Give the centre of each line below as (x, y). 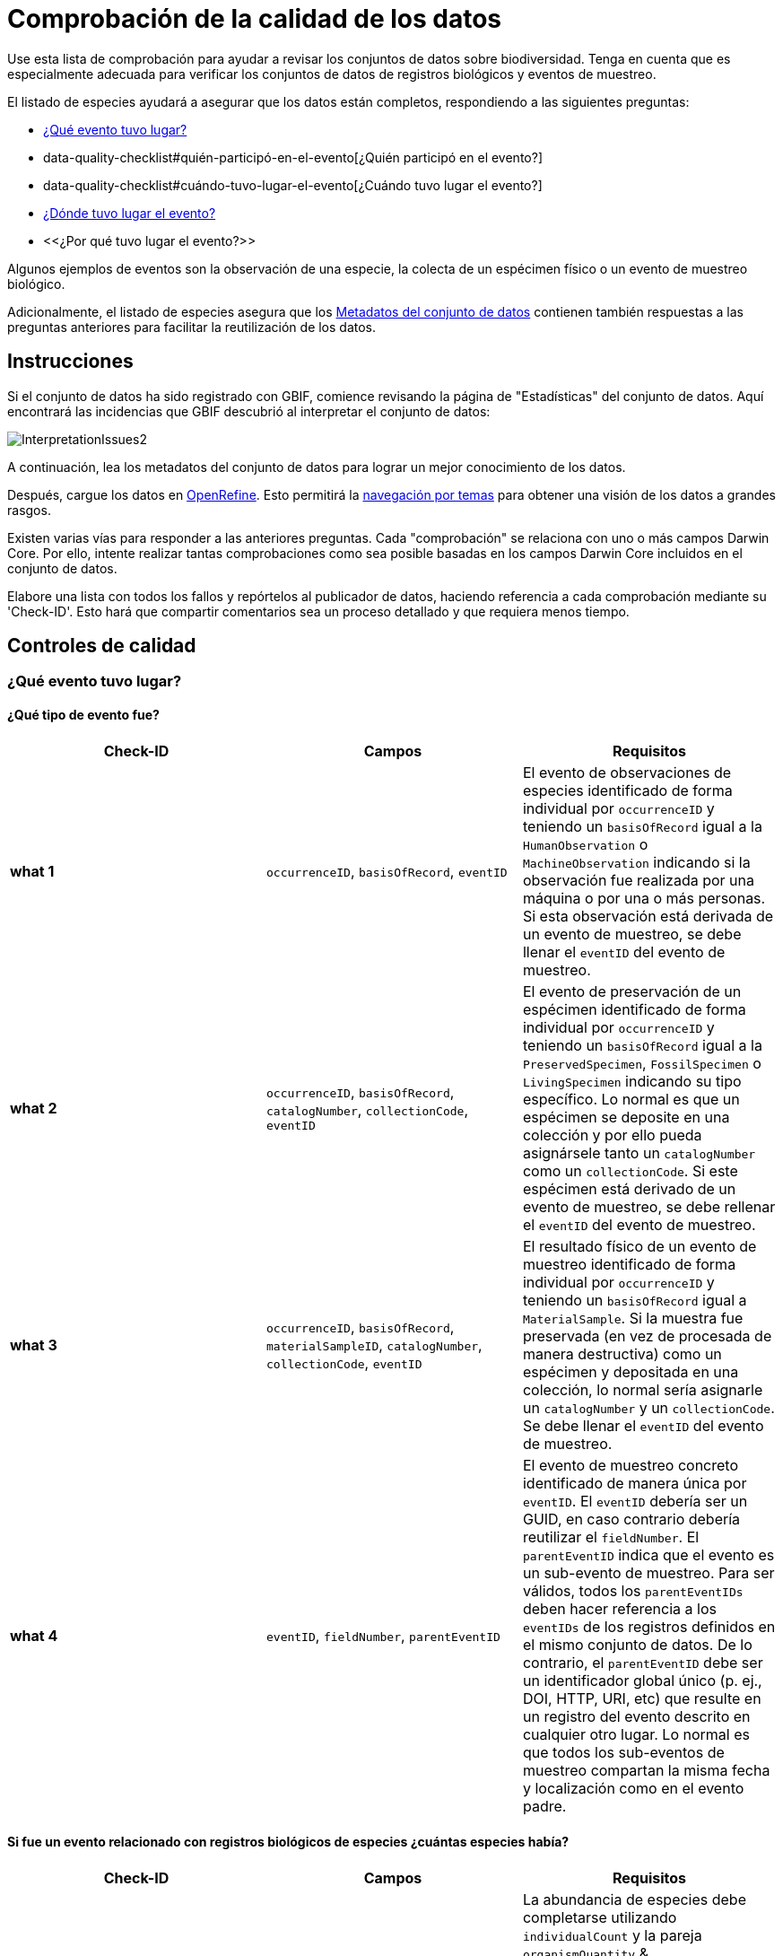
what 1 (32, 871)
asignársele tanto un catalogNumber (639, 1153)
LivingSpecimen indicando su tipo (632, 1081)
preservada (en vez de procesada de (647, 1336)
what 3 (34, 1345)
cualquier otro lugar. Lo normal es (636, 1734)
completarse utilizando (600, 1917)
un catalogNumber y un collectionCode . (648, 1407)
